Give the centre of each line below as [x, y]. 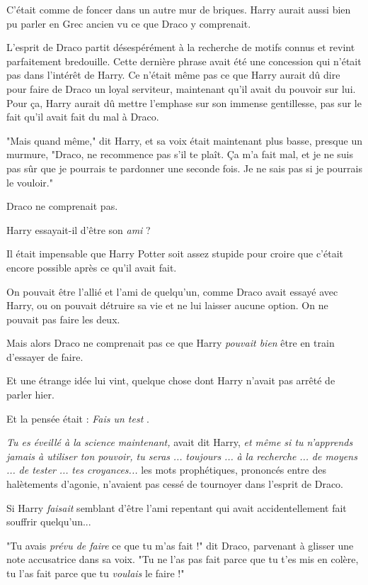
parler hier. [30, 395]
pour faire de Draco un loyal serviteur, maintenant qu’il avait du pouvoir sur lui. [181, 88]
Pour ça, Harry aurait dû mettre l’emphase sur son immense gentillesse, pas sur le [184, 102]
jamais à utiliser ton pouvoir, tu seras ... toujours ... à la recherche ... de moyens [182, 456]
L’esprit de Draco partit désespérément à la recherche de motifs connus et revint [181, 47]
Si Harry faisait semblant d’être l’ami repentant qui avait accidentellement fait [177, 507]
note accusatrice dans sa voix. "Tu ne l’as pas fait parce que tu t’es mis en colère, [183, 559]
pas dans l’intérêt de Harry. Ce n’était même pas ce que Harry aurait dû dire [173, 75]
